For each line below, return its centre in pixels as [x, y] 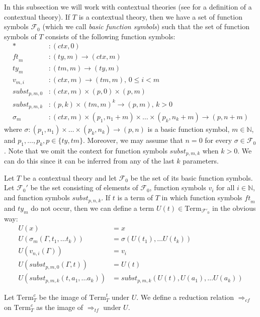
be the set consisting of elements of [84, 187]
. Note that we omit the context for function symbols [86, 150]
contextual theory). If [37, 16]
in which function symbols [202, 197]
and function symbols [37, 197]
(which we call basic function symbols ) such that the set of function [146, 26]
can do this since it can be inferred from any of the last [89, 161]
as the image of [60, 307]
